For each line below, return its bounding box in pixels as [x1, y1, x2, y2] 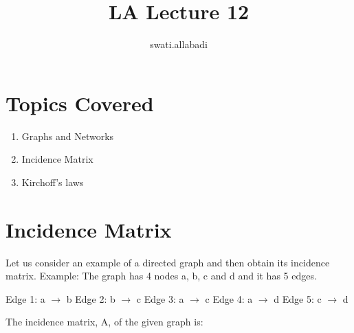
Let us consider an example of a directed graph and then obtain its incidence [5, 255, 330, 269]
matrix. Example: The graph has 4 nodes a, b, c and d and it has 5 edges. [5, 268, 317, 283]
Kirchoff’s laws [21, 174, 84, 189]
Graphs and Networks [21, 128, 114, 143]
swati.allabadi [150, 37, 208, 51]
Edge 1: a [5, 291, 45, 306]
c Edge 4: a [205, 291, 253, 306]
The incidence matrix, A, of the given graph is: [5, 314, 203, 329]
